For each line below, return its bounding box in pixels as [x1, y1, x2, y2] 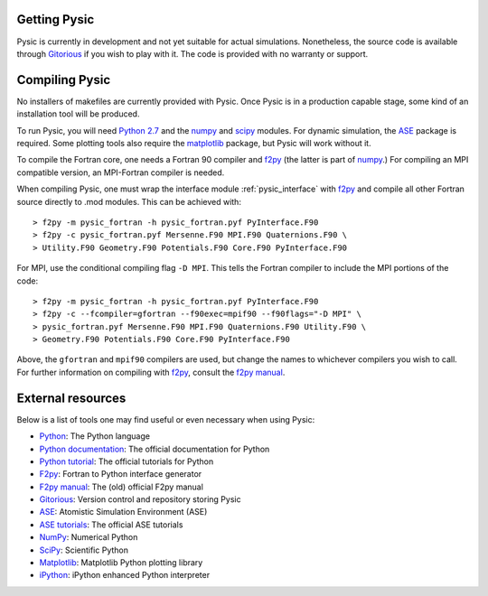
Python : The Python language [39, 431, 151, 442]
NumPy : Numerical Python [39, 532, 138, 543]
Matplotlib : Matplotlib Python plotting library [39, 557, 203, 568]
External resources [16, 390, 127, 405]
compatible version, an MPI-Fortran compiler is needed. [16, 167, 225, 178]
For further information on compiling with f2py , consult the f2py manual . [16, 367, 286, 377]
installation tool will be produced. [16, 108, 140, 119]
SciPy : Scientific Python [39, 545, 128, 555]
